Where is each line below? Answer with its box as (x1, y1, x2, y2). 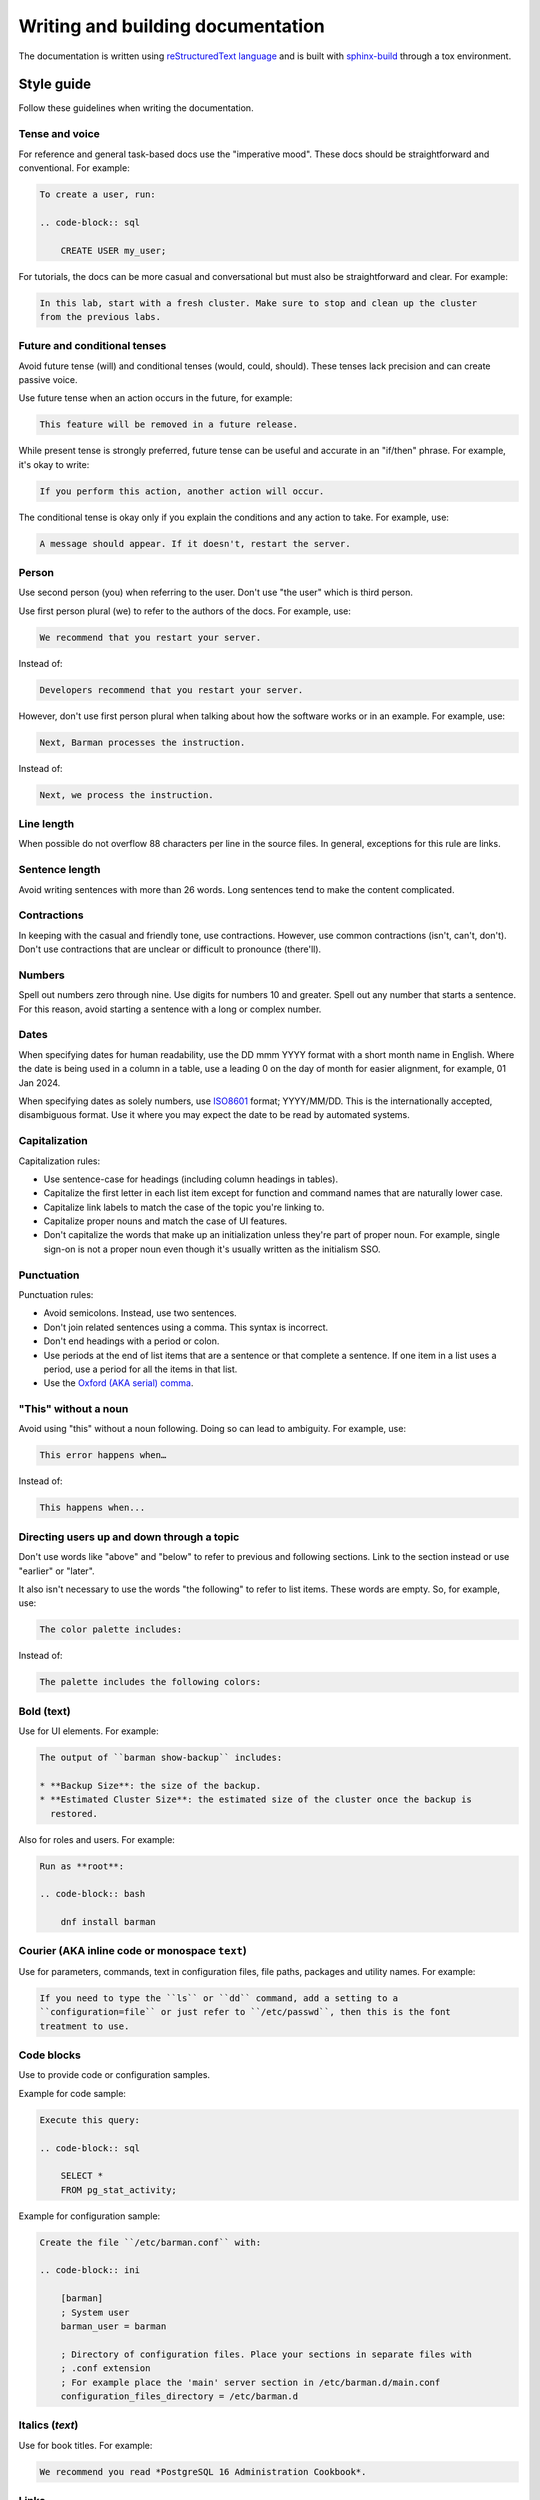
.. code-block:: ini (39, 2265, 140, 2276)
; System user (60, 2306, 130, 2318)
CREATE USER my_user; (60, 245, 167, 256)
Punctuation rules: (18, 1289, 94, 1300)
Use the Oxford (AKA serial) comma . (43, 1377, 194, 1389)
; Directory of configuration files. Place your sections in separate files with (60, 2348, 472, 2360)
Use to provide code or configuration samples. (18, 2069, 210, 2081)
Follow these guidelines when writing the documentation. (18, 102, 254, 114)
